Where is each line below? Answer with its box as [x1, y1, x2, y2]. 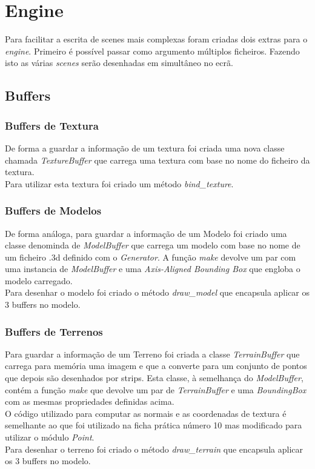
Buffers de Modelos [5, 203, 102, 218]
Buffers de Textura [5, 118, 99, 133]
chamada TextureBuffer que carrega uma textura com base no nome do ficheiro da [5, 153, 310, 166]
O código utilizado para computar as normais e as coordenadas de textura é [5, 407, 287, 419]
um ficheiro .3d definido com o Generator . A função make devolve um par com [5, 250, 296, 263]
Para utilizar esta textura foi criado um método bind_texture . [5, 177, 234, 190]
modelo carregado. [5, 274, 73, 287]
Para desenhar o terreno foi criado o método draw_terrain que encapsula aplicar [5, 442, 303, 455]
